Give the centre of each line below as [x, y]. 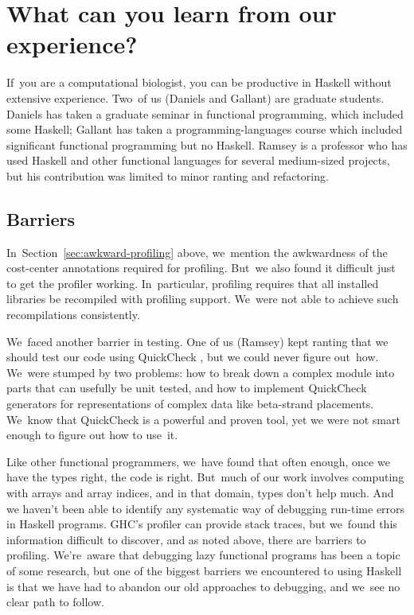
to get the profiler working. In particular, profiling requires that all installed [193, 283]
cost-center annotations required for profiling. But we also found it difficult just [201, 268]
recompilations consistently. [73, 315]
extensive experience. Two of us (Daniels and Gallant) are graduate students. [195, 97]
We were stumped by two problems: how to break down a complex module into [201, 372]
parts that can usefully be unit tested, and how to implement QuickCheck [187, 388]
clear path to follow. [55, 602]
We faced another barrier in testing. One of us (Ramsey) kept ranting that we [197, 341]
